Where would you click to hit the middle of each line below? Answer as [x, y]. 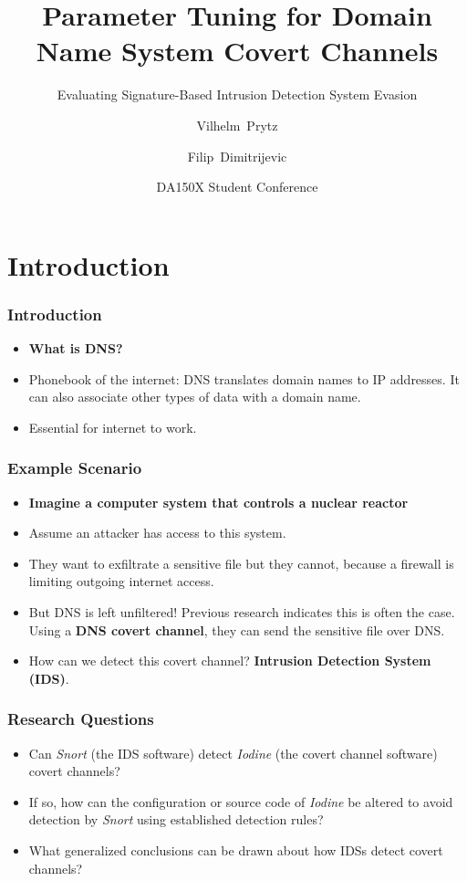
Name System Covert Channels [237, 51]
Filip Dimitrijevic [237, 156]
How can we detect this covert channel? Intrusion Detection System [230, 661]
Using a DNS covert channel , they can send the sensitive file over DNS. [237, 629]
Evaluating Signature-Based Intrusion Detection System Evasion [237, 94]
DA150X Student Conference [237, 187]
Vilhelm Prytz [237, 125]
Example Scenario [75, 468]
